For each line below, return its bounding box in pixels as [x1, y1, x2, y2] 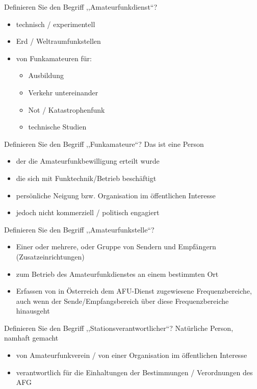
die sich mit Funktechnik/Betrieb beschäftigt [16, 172, 157, 183]
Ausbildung [28, 70, 64, 81]
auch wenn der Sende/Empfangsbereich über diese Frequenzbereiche [16, 295, 229, 306]
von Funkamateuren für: [16, 53, 92, 63]
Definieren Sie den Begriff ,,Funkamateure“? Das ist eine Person [4, 138, 204, 149]
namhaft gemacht [4, 332, 59, 343]
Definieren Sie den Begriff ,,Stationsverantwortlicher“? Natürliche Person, [4, 322, 234, 333]
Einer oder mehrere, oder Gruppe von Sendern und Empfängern [16, 241, 216, 252]
